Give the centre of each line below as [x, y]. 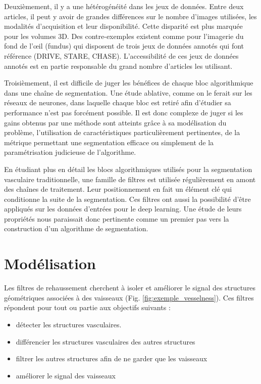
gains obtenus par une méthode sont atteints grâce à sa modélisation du [115, 122]
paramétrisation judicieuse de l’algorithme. [70, 152]
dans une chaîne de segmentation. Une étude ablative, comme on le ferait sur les [128, 92]
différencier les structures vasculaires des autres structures [106, 341]
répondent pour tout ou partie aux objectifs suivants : [87, 307]
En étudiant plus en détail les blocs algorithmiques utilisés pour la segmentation [128, 169]
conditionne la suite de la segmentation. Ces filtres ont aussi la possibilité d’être [127, 199]
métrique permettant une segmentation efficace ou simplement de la [109, 142]
